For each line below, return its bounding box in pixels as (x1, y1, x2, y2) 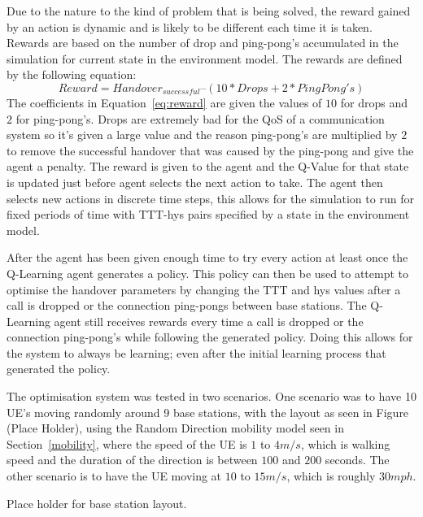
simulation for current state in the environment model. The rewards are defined (7, 50, 403, 67)
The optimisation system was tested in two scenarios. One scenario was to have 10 (7, 388, 416, 405)
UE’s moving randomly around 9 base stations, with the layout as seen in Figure (7, 403, 409, 420)
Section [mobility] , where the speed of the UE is (7, 435, 247, 452)
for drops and (340, 93, 408, 111)
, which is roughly (286, 467, 376, 484)
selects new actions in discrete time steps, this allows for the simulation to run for (7, 189, 414, 206)
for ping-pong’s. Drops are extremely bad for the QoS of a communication (15, 110, 385, 127)
